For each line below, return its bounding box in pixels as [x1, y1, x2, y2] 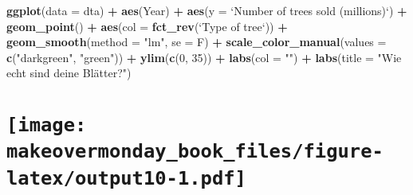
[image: [6, 114, 87, 137]
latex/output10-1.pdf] [6, 166, 246, 189]
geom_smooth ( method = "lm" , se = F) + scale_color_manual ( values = [6, 33, 387, 50]
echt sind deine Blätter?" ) [6, 64, 132, 81]
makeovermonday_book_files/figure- [6, 140, 383, 163]
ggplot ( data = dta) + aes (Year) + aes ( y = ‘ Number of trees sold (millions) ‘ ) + [6, 2, 407, 18]
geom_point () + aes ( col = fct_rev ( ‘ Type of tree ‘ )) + [6, 18, 288, 34]
